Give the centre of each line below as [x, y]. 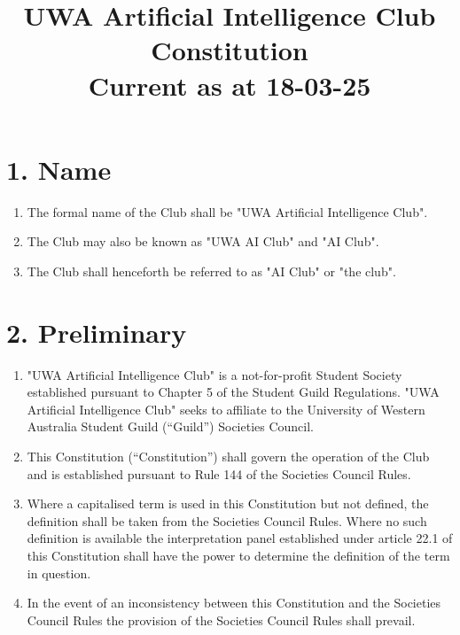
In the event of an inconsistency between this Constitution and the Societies [234, 603]
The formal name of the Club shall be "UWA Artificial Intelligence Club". [227, 211]
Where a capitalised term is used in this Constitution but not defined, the [228, 503]
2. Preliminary [97, 332]
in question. [59, 573]
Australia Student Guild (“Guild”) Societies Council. [171, 426]
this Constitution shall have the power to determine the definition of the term [238, 555]
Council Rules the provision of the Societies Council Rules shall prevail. [221, 620]
